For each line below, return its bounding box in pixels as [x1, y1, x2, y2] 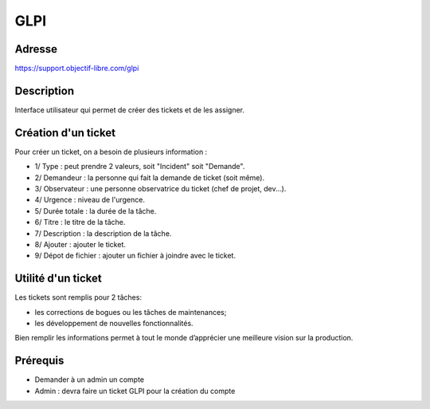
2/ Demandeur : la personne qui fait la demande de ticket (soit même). [34, 172, 265, 183]
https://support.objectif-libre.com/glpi [14, 64, 139, 73]
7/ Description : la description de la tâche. [34, 228, 172, 238]
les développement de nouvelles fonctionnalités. [34, 319, 194, 328]
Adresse [14, 42, 58, 56]
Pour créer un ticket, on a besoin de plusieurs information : [14, 147, 208, 156]
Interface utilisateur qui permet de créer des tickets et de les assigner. [14, 104, 245, 115]
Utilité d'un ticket [14, 272, 103, 285]
